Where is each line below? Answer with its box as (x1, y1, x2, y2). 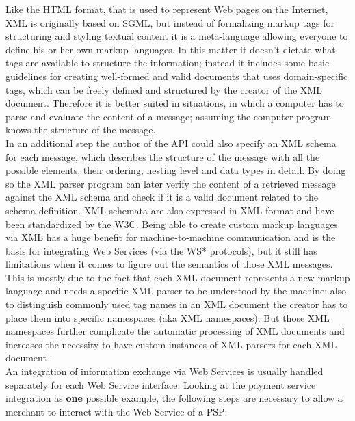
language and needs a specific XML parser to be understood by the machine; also (5, 283, 347, 298)
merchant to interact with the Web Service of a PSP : (5, 404, 228, 418)
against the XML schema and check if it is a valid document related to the (5, 190, 318, 204)
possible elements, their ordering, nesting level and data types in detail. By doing (5, 163, 346, 177)
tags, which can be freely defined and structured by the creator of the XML (5, 82, 322, 97)
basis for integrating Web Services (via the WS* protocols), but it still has (5, 243, 317, 257)
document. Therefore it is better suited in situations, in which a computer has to (5, 96, 344, 110)
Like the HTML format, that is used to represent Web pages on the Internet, (5, 2, 328, 16)
